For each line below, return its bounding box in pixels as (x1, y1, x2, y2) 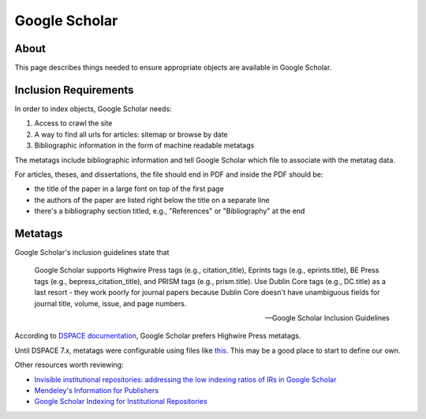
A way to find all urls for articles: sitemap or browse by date (34, 129, 228, 139)
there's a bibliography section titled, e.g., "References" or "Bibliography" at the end (34, 206, 305, 216)
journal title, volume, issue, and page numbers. (34, 298, 187, 308)
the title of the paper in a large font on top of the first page (34, 184, 224, 193)
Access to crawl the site (34, 118, 113, 128)
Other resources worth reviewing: (14, 360, 124, 370)
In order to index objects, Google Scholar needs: (14, 103, 173, 114)
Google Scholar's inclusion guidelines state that (14, 248, 170, 256)
